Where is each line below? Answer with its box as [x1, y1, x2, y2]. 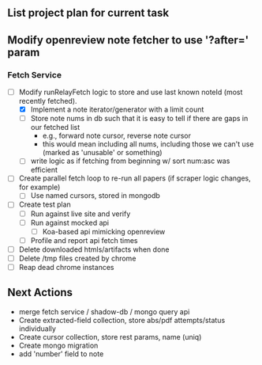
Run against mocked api [30, 218, 110, 227]
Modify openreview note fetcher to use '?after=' [7, 33, 249, 47]
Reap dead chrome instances [18, 262, 114, 272]
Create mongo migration [18, 340, 99, 350]
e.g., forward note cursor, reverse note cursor [42, 131, 191, 141]
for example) [18, 182, 61, 192]
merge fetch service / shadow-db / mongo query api [18, 306, 190, 316]
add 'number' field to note [18, 348, 104, 359]
